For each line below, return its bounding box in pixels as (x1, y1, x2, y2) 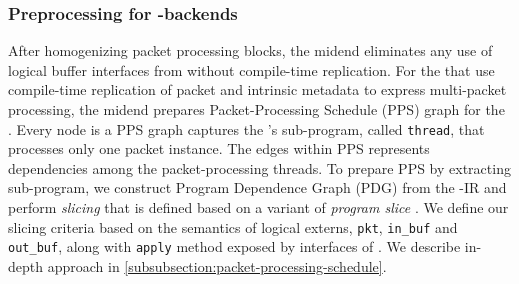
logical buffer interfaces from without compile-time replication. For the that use (8, 59, 495, 80)
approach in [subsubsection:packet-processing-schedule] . (47, 255, 387, 276)
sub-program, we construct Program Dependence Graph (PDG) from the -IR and (8, 177, 507, 198)
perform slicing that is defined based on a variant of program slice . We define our (8, 197, 509, 218)
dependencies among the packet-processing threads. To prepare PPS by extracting (8, 157, 511, 178)
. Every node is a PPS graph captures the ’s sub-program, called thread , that (8, 118, 485, 139)
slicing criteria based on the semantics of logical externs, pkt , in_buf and (8, 216, 458, 237)
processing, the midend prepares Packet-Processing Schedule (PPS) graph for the (8, 99, 505, 119)
